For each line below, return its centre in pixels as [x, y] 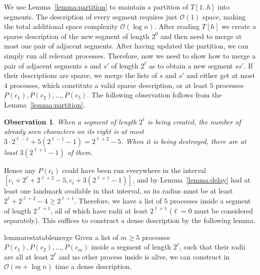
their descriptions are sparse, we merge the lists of [81, 75]
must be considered [223, 210]
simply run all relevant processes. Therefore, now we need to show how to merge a [130, 55]
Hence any [20, 170]
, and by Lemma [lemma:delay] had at [191, 180]
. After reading [177, 26]
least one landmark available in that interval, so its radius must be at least [118, 191]
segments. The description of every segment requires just [91, 16]
